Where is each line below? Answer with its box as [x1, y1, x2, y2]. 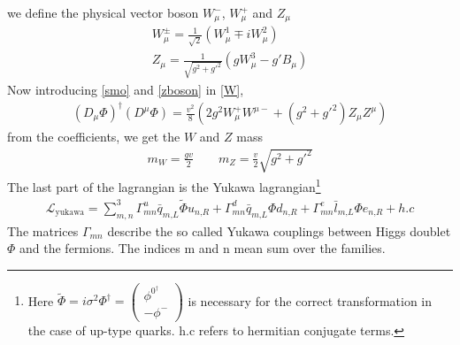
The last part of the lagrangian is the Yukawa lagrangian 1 [7, 175, 321, 195]
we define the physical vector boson [7, 4, 199, 21]
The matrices [7, 221, 79, 240]
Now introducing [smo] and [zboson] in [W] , [7, 80, 244, 98]
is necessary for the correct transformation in [188, 291, 433, 310]
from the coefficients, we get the [7, 127, 180, 146]
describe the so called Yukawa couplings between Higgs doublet [107, 221, 451, 240]
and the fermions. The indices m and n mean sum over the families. [19, 239, 386, 257]
